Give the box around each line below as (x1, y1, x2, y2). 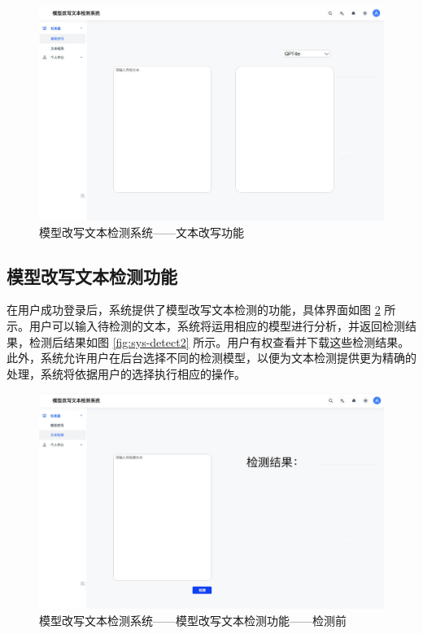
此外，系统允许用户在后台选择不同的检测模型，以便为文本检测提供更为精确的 (7, 349, 416, 366)
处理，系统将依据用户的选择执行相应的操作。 (7, 365, 246, 382)
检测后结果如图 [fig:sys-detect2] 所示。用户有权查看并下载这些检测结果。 (28, 333, 410, 350)
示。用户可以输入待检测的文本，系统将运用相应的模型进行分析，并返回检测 (7, 317, 405, 334)
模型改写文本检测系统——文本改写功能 (39, 223, 244, 240)
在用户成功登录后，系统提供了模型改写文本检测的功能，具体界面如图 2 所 (7, 301, 396, 318)
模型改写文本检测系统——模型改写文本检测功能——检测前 (39, 611, 347, 628)
